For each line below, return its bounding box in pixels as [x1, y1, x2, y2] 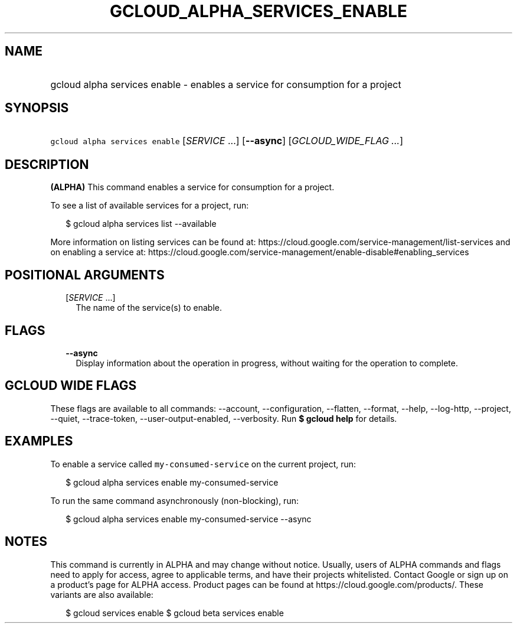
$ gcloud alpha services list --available [66, 219, 217, 229]
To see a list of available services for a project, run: [50, 200, 249, 211]
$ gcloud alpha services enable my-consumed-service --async [66, 513, 312, 524]
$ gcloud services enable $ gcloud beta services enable [66, 607, 284, 618]
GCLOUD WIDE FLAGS [5, 378, 137, 393]
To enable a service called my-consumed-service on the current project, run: [50, 458, 356, 469]
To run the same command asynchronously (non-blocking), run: [50, 495, 299, 506]
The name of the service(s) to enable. [76, 302, 222, 313]
